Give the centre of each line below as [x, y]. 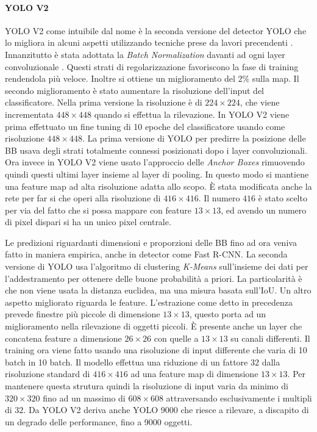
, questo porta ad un [228, 314]
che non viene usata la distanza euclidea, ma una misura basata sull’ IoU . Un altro [158, 290]
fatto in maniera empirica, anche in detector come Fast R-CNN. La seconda [146, 254]
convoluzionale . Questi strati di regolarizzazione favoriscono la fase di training [152, 66]
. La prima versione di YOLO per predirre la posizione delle [194, 138]
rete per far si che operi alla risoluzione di [83, 198]
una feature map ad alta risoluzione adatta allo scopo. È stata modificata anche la [158, 186]
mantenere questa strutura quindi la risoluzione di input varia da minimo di [147, 386]
